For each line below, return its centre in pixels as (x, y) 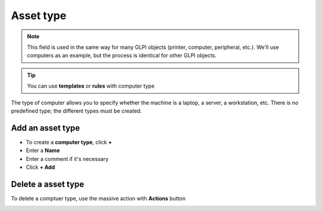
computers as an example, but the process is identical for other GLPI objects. (122, 55)
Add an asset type (46, 128)
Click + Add (41, 167)
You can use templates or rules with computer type (91, 86)
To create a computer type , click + (69, 142)
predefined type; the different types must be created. (77, 111)
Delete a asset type (48, 184)
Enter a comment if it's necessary (67, 159)
